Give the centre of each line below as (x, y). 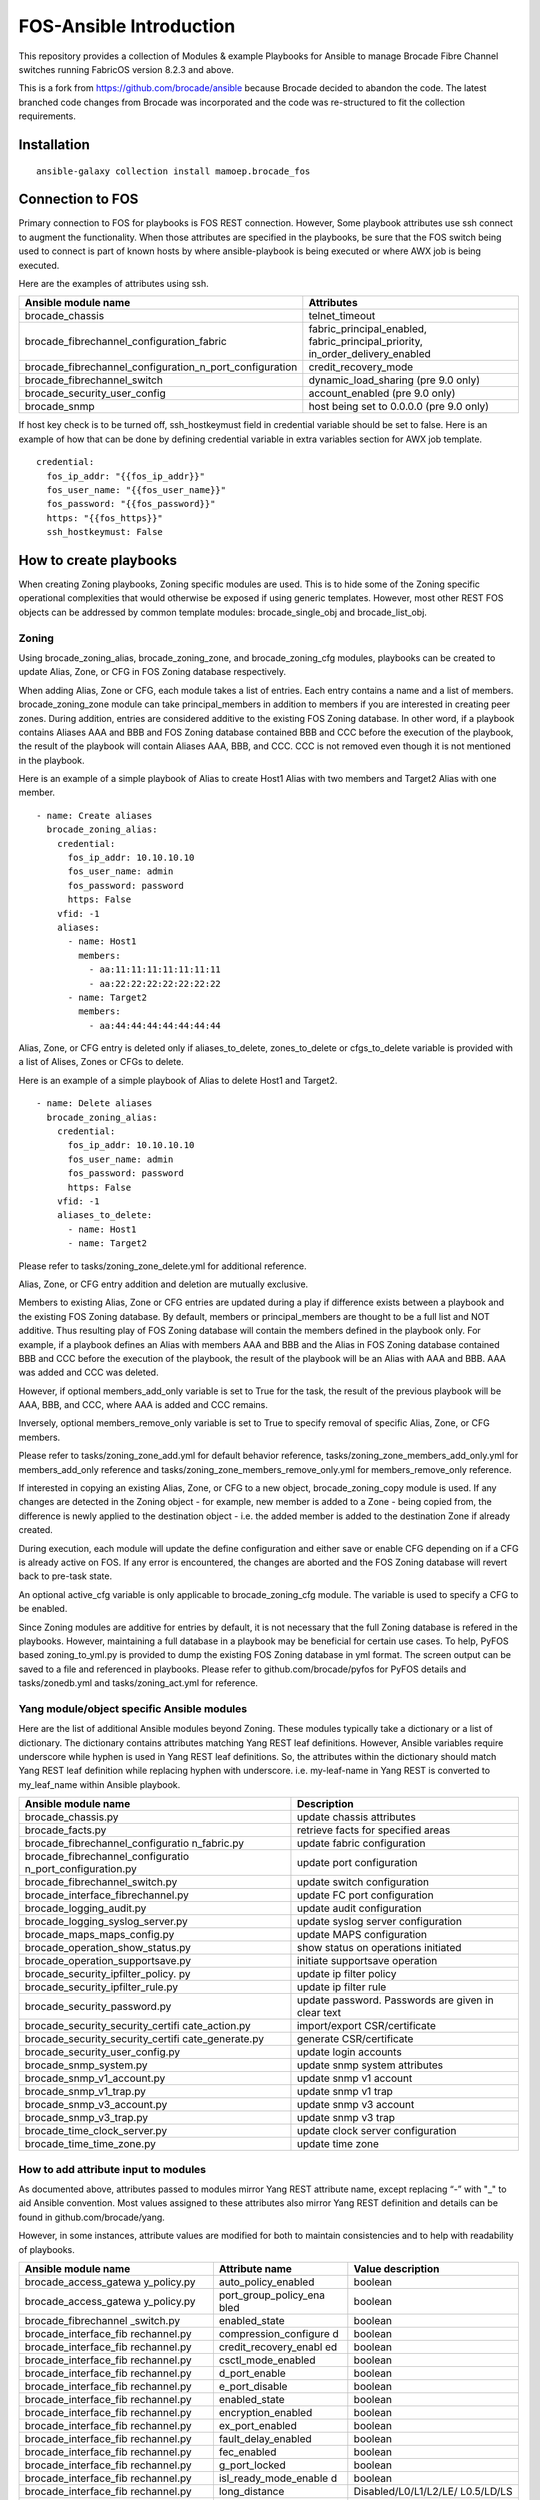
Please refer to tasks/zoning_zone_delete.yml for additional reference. (162, 1266)
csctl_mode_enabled (267, 2360)
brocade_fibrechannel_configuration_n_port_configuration (161, 367)
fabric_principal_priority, (366, 342)
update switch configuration (363, 1882)
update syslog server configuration (379, 1922)
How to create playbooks (98, 560)
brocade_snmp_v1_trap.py (85, 2092)
